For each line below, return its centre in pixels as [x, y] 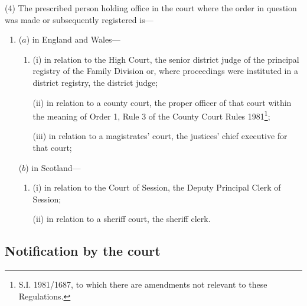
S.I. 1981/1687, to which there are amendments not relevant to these [143, 284]
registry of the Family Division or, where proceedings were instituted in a [165, 71]
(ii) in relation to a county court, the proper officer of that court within [162, 102]
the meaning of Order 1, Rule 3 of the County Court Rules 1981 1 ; [151, 115]
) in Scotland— [53, 167]
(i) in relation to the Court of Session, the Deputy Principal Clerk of [157, 187]
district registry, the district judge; [95, 82]
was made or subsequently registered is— [79, 19]
